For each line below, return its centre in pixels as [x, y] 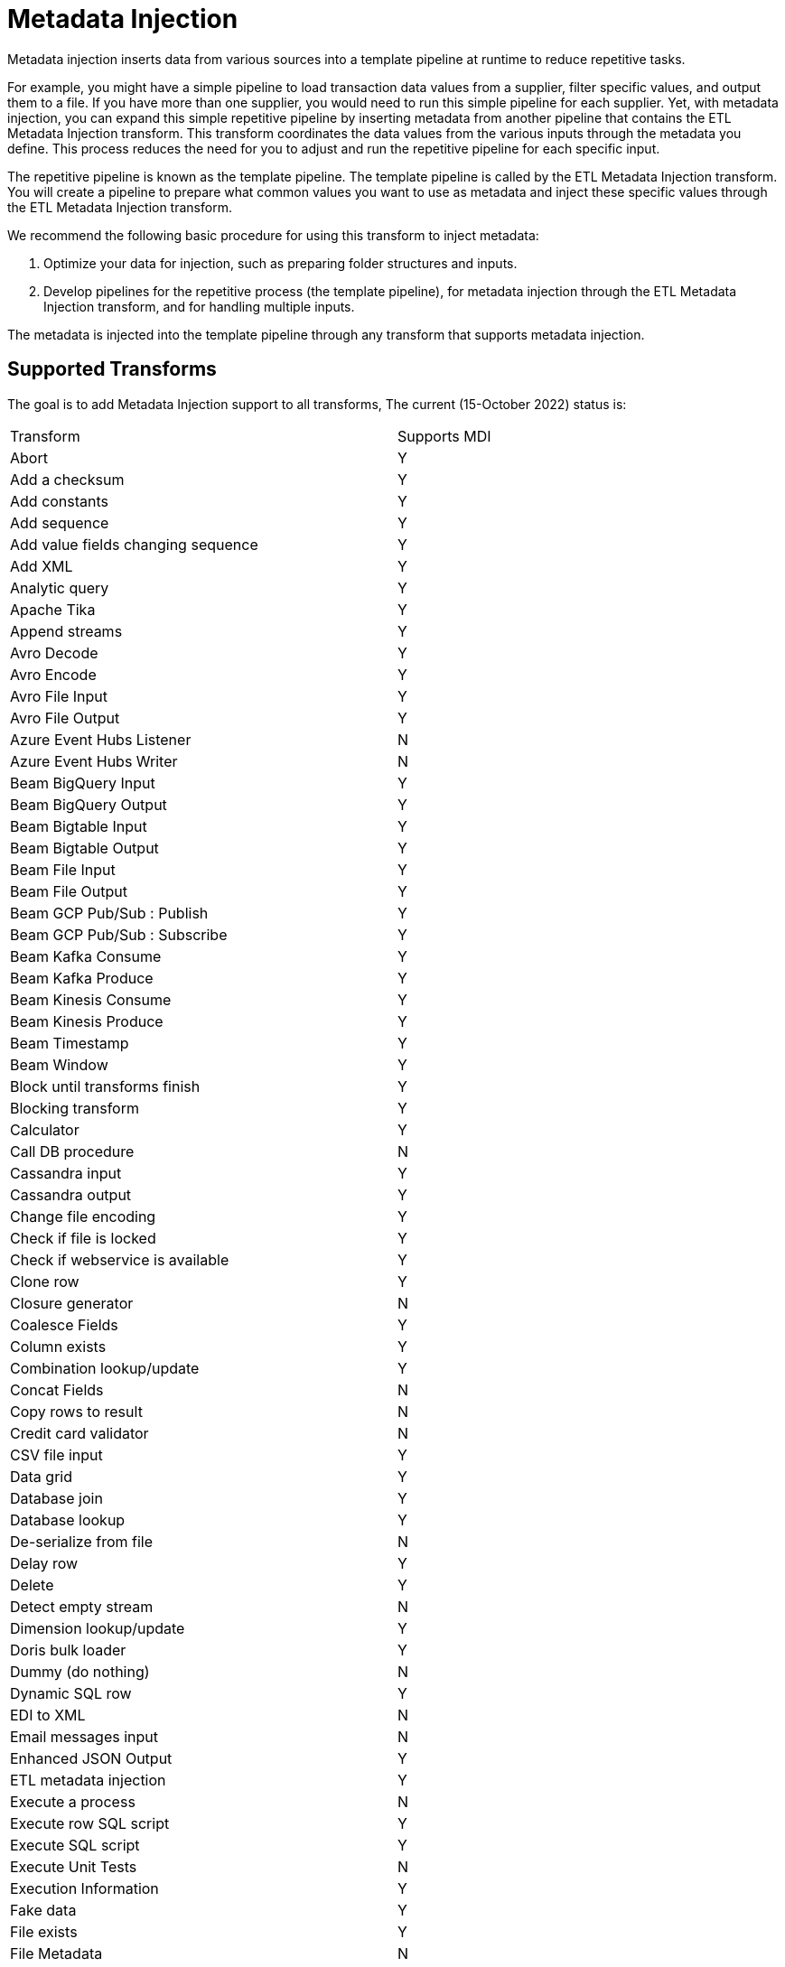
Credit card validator [79, 1433]
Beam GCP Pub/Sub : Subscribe [119, 934]
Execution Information [84, 1888]
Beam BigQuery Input [83, 783]
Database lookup [68, 1520]
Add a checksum [67, 479]
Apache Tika [53, 609]
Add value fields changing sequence [134, 544]
